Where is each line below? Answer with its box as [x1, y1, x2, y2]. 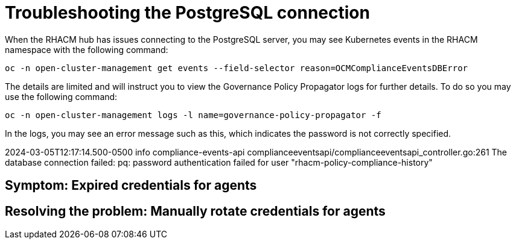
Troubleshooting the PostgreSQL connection [5, 2, 370, 23]
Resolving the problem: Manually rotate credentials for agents [5, 203, 386, 219]
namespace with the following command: [5, 44, 168, 55]
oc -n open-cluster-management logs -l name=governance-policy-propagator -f [5, 110, 381, 120]
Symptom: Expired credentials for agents [5, 178, 257, 193]
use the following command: [5, 91, 118, 102]
